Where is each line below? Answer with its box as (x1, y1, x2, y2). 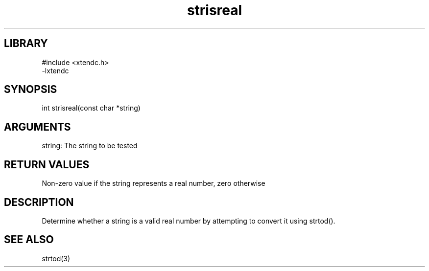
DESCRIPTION (4, 196, 74, 208)
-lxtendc (42, 66, 69, 75)
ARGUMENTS (4, 120, 71, 133)
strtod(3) (42, 254, 71, 263)
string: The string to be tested (42, 141, 138, 150)
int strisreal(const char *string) (42, 104, 141, 113)
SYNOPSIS (4, 83, 57, 96)
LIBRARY (4, 37, 48, 50)
